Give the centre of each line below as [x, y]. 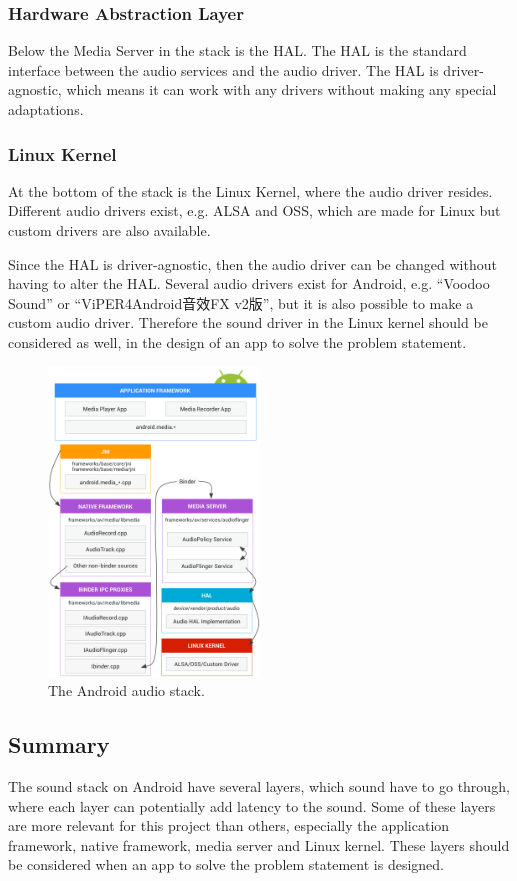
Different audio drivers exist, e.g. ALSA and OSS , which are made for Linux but [254, 210]
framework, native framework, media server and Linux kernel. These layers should [259, 844]
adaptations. [46, 109]
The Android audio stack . [126, 690]
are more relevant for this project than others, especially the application [229, 825]
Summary [59, 744]
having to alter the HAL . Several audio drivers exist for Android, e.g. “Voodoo [249, 283]
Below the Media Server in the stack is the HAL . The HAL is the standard [237, 50]
